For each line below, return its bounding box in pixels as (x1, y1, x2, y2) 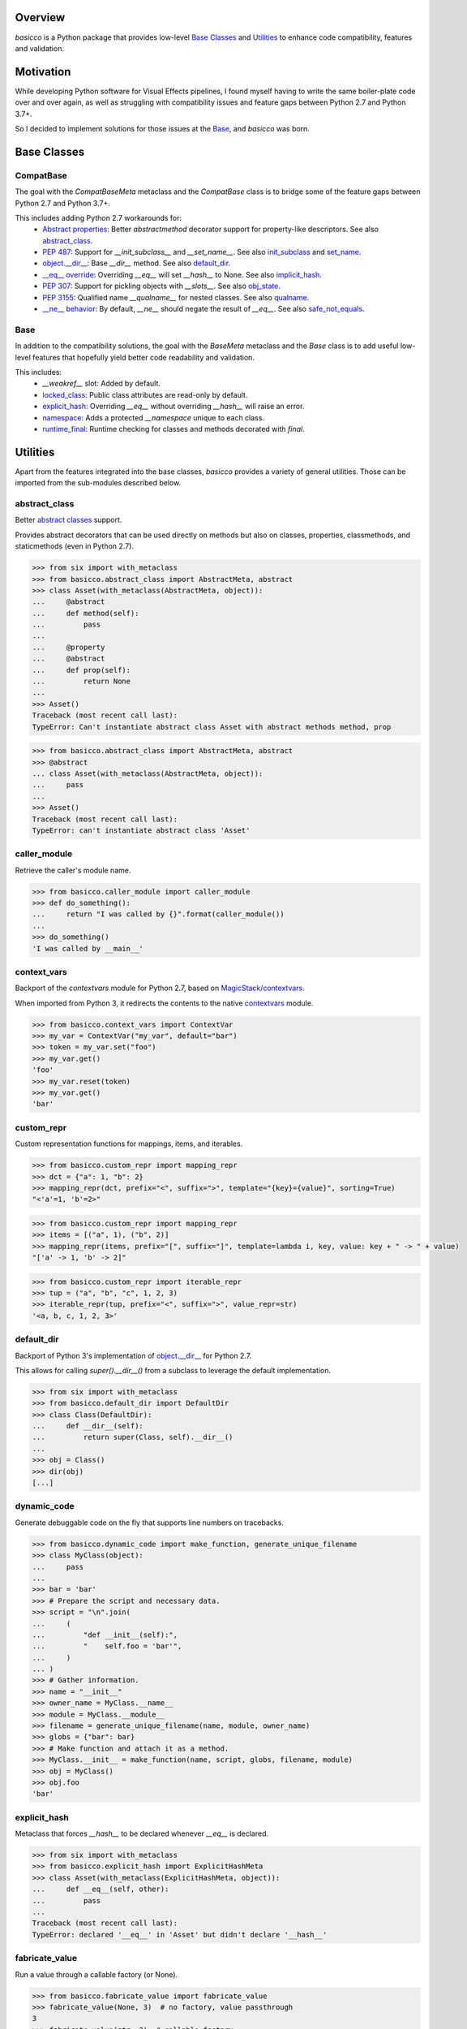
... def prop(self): (32, 666, 131, 674)
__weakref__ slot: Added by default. (42, 378, 161, 389)
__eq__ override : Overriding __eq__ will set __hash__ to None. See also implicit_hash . (42, 269, 322, 279)
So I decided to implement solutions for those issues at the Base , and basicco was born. (15, 123, 310, 133)
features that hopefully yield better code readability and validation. (32, 352, 255, 362)
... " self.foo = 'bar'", (32, 1642, 182, 1651)
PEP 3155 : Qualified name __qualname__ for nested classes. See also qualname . (42, 292, 310, 302)
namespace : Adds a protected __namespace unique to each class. (42, 412, 265, 422)
